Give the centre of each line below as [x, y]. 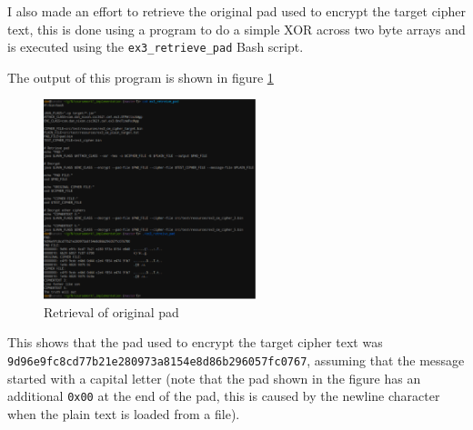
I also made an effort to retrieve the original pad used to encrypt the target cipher [237, 11]
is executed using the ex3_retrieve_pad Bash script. [156, 47]
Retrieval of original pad [111, 311]
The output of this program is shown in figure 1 [141, 77]
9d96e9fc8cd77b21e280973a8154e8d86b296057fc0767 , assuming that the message [236, 360]
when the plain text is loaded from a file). [124, 413]
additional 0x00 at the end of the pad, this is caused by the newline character [224, 396]
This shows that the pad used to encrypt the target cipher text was [195, 342]
